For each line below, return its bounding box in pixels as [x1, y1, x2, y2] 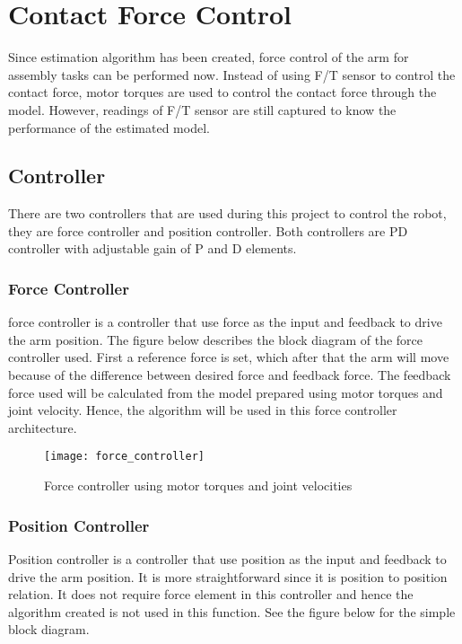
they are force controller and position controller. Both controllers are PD [8, 221, 408, 240]
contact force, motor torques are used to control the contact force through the [8, 83, 437, 101]
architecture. [8, 418, 77, 437]
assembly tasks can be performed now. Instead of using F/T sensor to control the [8, 65, 456, 84]
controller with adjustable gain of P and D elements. [8, 239, 297, 258]
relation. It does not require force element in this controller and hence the [8, 585, 414, 604]
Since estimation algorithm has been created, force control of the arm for [8, 48, 409, 66]
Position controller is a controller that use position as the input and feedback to [8, 549, 447, 568]
